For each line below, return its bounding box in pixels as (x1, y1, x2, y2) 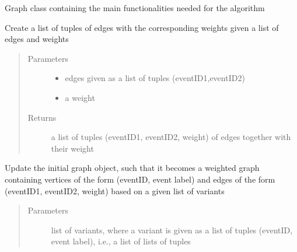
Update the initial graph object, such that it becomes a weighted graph (5, 162, 260, 174)
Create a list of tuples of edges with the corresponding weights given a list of (5, 21, 279, 33)
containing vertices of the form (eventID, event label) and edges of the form (5, 173, 275, 185)
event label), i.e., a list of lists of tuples (51, 235, 191, 247)
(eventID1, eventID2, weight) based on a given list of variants (5, 184, 225, 197)
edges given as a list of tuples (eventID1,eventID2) (65, 72, 245, 84)
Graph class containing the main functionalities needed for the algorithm (5, 2, 265, 13)
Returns (27, 111, 57, 123)
